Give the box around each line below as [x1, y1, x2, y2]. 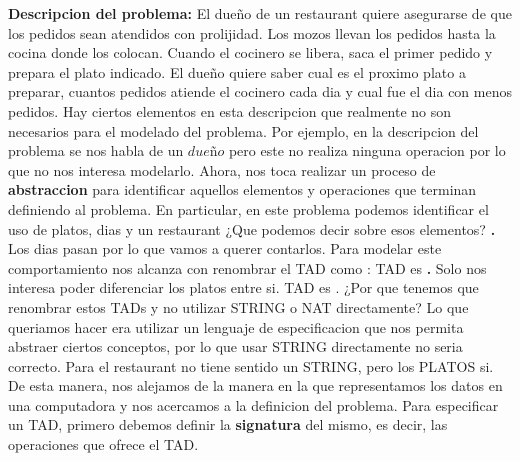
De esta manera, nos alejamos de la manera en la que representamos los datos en [8, 375, 503, 396]
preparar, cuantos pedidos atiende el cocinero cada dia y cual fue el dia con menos [8, 81, 512, 102]
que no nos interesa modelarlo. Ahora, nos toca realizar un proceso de [8, 159, 436, 180]
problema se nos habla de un [8, 140, 184, 161]
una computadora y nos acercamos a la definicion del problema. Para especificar [8, 394, 499, 415]
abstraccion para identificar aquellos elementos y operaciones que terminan [8, 179, 477, 200]
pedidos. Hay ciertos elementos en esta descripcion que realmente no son [8, 100, 452, 121]
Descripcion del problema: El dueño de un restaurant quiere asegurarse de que [8, 3, 512, 23]
